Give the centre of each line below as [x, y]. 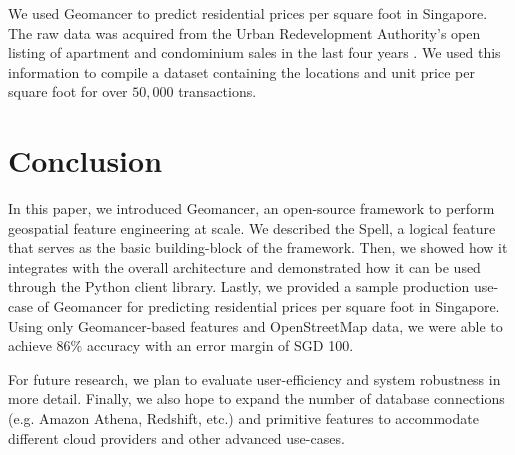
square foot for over [68, 91]
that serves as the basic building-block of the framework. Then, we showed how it [258, 247]
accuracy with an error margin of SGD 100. [220, 345]
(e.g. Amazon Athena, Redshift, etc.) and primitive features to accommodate [243, 418]
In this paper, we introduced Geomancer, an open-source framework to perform [251, 208]
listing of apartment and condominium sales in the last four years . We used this [254, 52]
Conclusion [85, 160]
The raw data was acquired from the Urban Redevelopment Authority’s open [244, 32]
